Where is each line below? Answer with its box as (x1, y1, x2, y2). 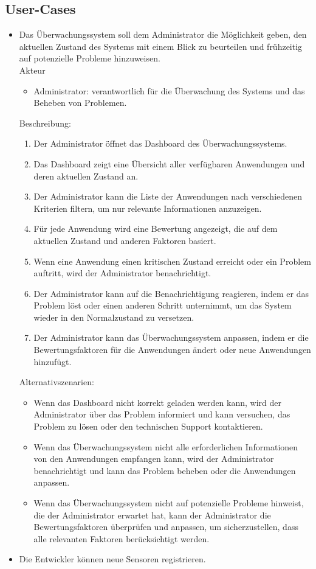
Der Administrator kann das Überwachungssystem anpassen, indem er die (33, 331, 309, 344)
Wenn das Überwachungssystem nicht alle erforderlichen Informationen (33, 440, 298, 453)
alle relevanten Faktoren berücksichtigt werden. (33, 532, 210, 545)
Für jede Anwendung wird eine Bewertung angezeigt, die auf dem (33, 222, 278, 235)
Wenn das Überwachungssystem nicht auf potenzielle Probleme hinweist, (33, 497, 304, 509)
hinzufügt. (33, 355, 72, 368)
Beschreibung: (19, 116, 71, 129)
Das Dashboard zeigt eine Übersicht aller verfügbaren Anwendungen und (33, 157, 305, 170)
